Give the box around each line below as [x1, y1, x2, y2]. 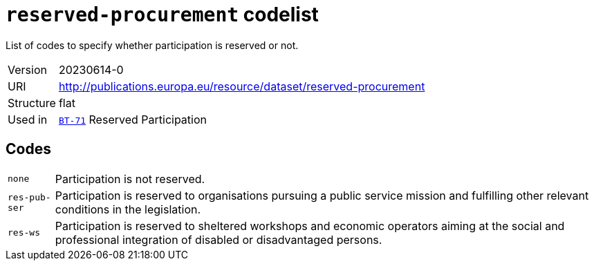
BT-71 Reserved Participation [58, 112, 207, 126]
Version [8, 62, 47, 77]
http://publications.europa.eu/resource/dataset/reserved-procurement [58, 79, 425, 93]
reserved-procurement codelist [6, 3, 319, 26]
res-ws [8, 227, 40, 238]
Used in [8, 112, 48, 126]
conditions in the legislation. [55, 202, 201, 216]
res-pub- [8, 191, 51, 202]
